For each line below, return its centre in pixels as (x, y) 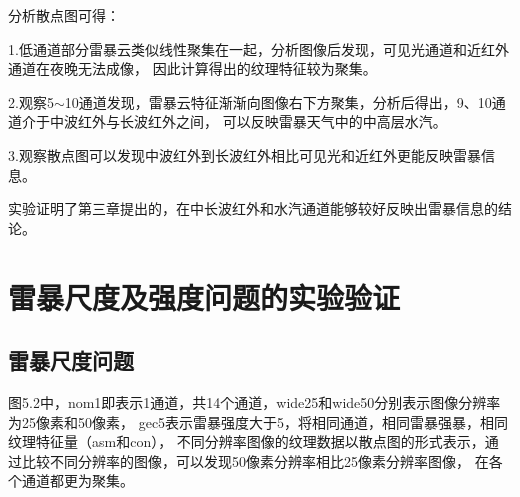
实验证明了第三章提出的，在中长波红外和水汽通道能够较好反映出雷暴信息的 (253, 208)
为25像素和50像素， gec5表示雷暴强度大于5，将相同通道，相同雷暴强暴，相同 (258, 421)
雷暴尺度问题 (71, 360)
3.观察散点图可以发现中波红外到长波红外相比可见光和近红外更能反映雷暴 (244, 154)
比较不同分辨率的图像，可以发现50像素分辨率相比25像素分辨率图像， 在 (255, 460)
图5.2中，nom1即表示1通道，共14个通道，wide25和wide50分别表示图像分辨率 (254, 401)
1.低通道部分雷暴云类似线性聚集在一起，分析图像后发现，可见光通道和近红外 (258, 48)
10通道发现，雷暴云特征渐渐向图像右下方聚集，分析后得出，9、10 (278, 101)
